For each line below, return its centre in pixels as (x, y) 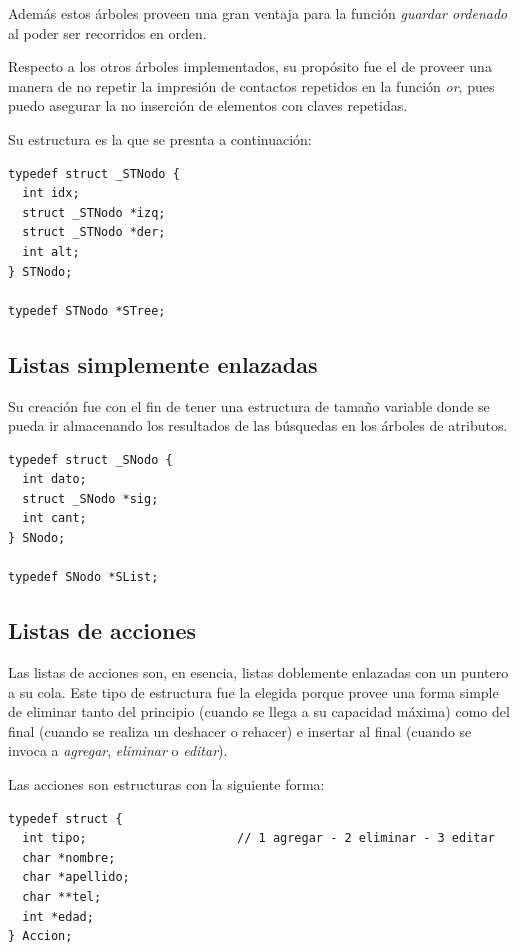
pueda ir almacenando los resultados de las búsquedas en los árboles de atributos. (258, 425)
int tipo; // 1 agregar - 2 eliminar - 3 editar (258, 838)
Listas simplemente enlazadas (163, 363)
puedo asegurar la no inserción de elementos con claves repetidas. (208, 105)
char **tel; (62, 897)
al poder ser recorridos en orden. (107, 32)
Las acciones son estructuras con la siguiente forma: (166, 784)
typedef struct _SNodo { (90, 459)
